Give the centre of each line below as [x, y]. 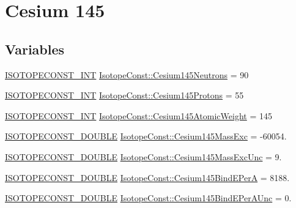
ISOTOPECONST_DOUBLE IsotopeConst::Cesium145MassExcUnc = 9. [143, 156]
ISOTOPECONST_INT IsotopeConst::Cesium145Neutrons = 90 [127, 74]
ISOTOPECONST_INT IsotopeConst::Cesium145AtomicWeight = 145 [139, 115]
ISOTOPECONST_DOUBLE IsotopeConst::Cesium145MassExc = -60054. [146, 136]
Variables [35, 49]
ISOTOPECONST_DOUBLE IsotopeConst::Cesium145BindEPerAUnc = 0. [148, 198]
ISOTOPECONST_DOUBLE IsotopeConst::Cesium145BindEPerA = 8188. [147, 177]
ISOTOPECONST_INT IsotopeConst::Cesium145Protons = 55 [124, 95]
